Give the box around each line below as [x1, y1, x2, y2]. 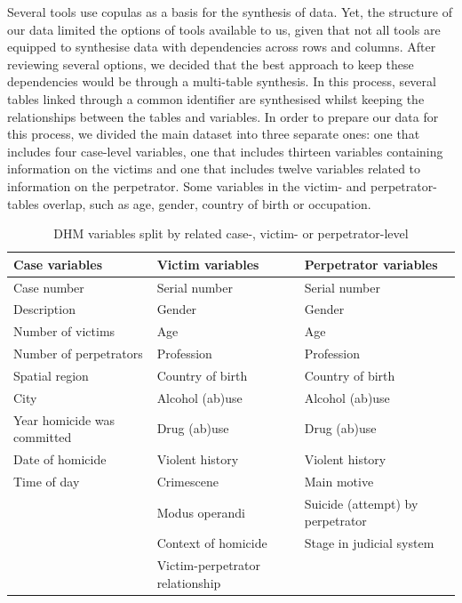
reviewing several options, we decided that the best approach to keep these [7, 54, 414, 73]
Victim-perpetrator [156, 556, 261, 575]
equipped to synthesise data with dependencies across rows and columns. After [7, 37, 436, 56]
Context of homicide [156, 534, 267, 552]
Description [13, 300, 76, 318]
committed [13, 428, 72, 446]
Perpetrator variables [304, 254, 438, 273]
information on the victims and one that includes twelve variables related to [7, 159, 421, 178]
